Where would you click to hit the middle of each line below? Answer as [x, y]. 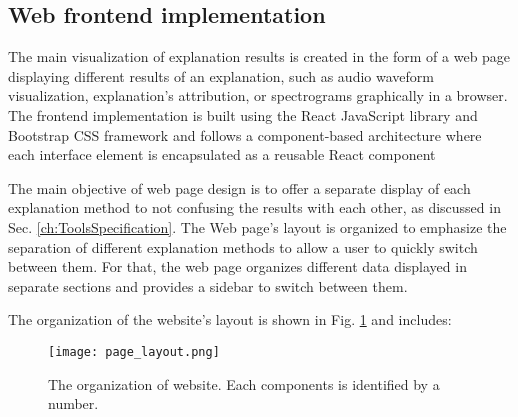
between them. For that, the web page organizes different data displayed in [237, 266]
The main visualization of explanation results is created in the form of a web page [259, 56]
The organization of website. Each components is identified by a [244, 383]
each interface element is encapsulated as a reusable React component [222, 154]
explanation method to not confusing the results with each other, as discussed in [254, 207]
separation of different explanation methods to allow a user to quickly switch [243, 246]
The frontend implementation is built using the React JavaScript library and [243, 114]
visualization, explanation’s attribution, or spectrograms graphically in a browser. [258, 95]
